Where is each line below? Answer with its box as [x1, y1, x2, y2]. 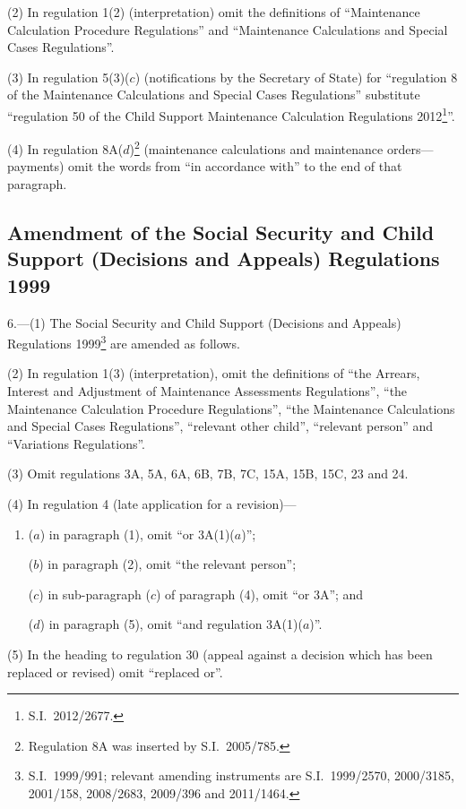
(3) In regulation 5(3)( [7, 67, 130, 86]
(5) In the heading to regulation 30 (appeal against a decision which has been [7, 645, 433, 664]
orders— [386, 139, 434, 158]
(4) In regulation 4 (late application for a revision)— [7, 495, 297, 513]
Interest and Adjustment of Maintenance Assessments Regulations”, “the [7, 382, 408, 400]
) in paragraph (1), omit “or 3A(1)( [39, 524, 235, 543]
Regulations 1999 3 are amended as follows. [7, 331, 240, 352]
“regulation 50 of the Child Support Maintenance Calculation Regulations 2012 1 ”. [7, 103, 455, 125]
